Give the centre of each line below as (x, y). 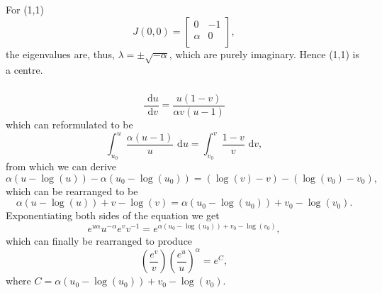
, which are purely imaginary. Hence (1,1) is (264, 54)
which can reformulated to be (69, 124)
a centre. (24, 70)
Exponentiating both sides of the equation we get (113, 215)
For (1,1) (25, 9)
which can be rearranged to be (72, 190)
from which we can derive (61, 166)
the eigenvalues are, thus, (60, 54)
